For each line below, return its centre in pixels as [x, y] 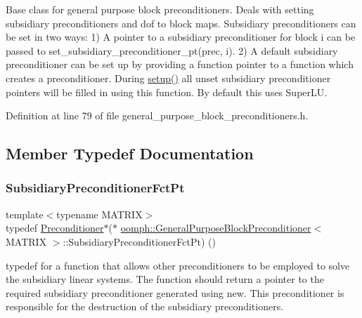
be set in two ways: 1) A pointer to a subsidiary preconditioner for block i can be [181, 37]
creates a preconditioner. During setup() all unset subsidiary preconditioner [168, 78]
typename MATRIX [99, 214]
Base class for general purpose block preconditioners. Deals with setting [160, 9]
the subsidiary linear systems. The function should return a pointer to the [165, 279]
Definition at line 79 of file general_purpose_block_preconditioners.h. [157, 115]
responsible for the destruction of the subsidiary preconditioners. [145, 306]
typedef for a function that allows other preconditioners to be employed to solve [178, 265]
